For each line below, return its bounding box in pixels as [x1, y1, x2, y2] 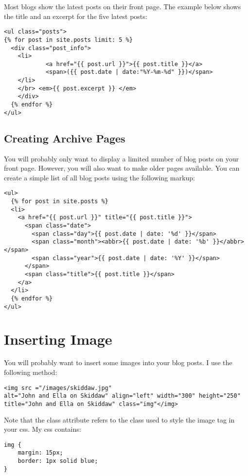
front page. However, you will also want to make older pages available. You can [4, 163, 240, 173]
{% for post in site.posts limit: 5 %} [4, 36, 133, 43]
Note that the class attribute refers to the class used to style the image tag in [4, 414, 235, 424]
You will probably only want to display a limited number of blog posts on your [4, 153, 239, 163]
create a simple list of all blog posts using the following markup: [4, 172, 195, 182]
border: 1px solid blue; [18, 458, 98, 465]
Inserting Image [4, 329, 112, 349]
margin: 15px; [18, 449, 63, 457]
